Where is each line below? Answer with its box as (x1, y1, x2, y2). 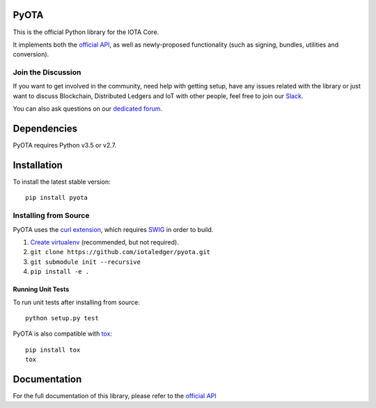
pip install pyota (25, 194, 88, 202)
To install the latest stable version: (13, 178, 111, 186)
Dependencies (13, 123, 78, 135)
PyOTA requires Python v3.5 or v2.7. (13, 141, 117, 150)
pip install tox (25, 345, 81, 354)
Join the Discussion (13, 68, 81, 77)
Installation (13, 159, 63, 171)
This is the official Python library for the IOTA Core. (13, 28, 159, 36)
